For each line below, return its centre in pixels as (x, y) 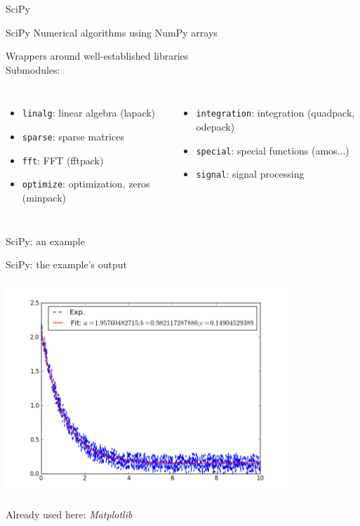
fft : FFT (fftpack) (63, 160)
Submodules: (33, 69)
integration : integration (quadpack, (275, 113)
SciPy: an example (45, 241)
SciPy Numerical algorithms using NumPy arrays (112, 32)
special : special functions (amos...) (273, 150)
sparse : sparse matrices (73, 137)
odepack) (215, 127)
